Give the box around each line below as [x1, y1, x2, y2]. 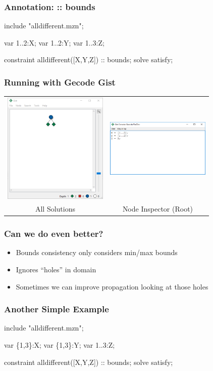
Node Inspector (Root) [122, 203, 193, 214]
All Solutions [35, 203, 75, 214]
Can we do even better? [4, 227, 103, 240]
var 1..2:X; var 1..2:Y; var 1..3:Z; [4, 37, 104, 48]
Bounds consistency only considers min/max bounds [16, 247, 178, 258]
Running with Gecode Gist [4, 75, 116, 88]
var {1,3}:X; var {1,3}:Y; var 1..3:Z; [4, 339, 115, 350]
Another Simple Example [4, 303, 109, 315]
